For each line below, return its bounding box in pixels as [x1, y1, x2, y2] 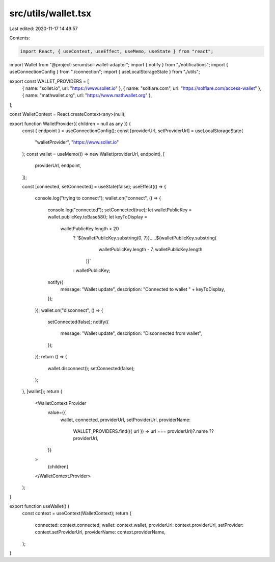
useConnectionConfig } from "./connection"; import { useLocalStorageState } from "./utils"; [9, 69, 201, 75]
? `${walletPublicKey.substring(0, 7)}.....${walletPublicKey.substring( [73, 235, 216, 241]
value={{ [47, 409, 66, 416]
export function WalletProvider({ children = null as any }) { [9, 120, 131, 127]
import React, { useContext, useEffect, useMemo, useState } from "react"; [20, 48, 214, 54]
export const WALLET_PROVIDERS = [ [9, 78, 89, 84]
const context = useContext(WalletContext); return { [22, 510, 132, 517]
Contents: [9, 35, 30, 41]
